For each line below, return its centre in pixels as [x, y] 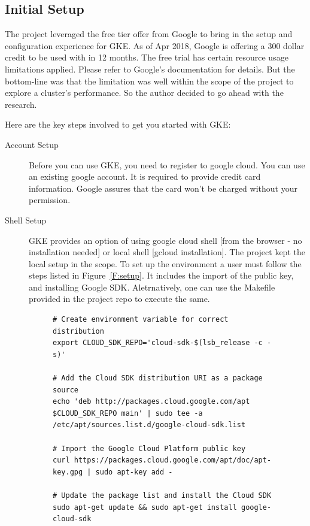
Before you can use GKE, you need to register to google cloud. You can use [167, 164]
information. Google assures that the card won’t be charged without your [163, 188]
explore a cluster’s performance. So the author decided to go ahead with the [144, 93]
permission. [50, 200]
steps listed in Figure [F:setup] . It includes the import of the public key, [161, 275]
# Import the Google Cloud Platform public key [149, 448]
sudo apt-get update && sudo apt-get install [145, 507]
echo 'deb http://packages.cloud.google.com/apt [151, 402]
